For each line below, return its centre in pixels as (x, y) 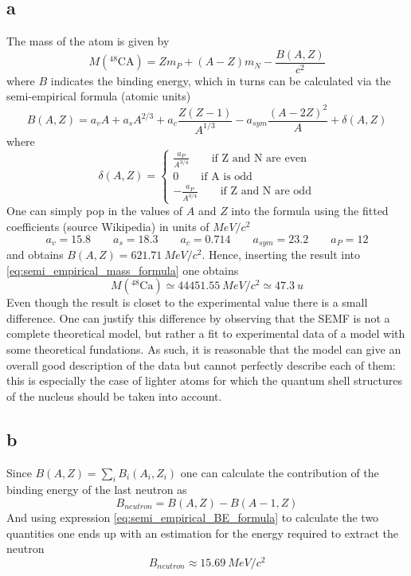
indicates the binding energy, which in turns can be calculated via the (221, 80)
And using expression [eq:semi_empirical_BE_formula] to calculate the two (193, 517)
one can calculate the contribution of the (280, 472)
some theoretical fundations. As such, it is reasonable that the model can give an (204, 349)
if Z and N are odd (266, 192)
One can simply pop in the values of (95, 211)
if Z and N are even (259, 158)
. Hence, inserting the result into (281, 254)
